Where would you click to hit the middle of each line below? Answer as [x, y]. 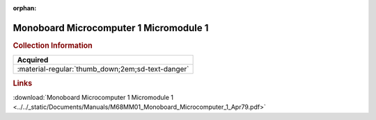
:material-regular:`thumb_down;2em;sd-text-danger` [103, 69]
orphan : [25, 8]
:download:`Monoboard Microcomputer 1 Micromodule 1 [93, 97]
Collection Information [53, 45]
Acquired [33, 60]
